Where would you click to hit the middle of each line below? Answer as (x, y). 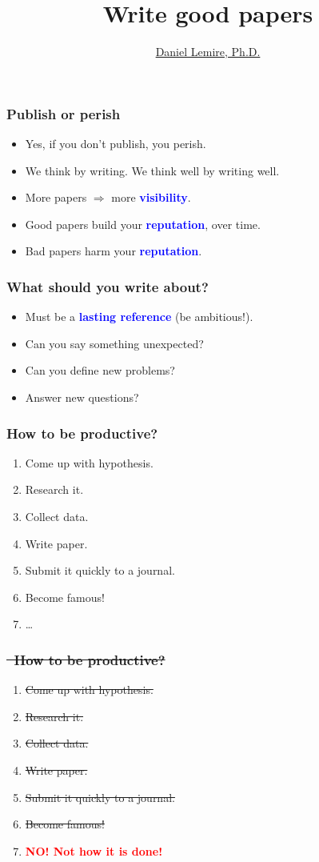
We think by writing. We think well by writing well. (152, 170)
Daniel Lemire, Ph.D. (208, 52)
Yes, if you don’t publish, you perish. (116, 144)
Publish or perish (64, 113)
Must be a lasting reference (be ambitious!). (139, 317)
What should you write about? (108, 286)
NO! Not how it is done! (94, 850)
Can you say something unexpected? (114, 343)
